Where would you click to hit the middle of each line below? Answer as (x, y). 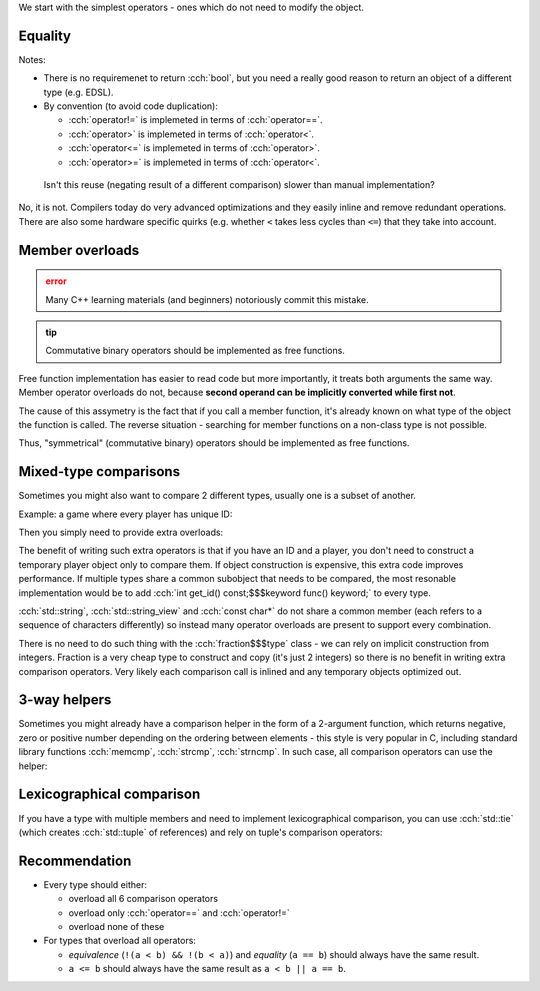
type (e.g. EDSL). (78, 92)
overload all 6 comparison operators (143, 899)
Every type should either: (95, 884)
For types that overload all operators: (120, 941)
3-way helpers (65, 700)
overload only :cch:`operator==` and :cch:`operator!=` (179, 912)
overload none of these (116, 926)
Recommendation (75, 860)
